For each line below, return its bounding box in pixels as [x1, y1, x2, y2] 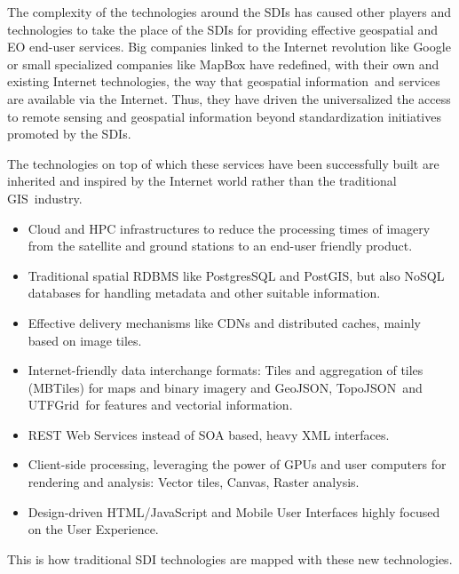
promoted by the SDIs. [7, 124, 131, 143]
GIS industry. [7, 188, 83, 207]
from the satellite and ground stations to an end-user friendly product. [28, 236, 413, 255]
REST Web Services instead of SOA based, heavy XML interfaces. [28, 425, 390, 443]
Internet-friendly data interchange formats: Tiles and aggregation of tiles [28, 361, 423, 379]
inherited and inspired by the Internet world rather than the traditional [7, 171, 397, 190]
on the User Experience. [28, 520, 159, 538]
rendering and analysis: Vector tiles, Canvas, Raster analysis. [28, 473, 360, 491]
